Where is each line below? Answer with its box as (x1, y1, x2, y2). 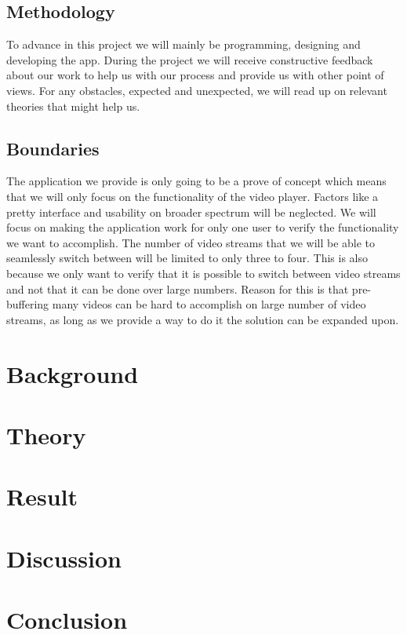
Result (6, 480, 78, 513)
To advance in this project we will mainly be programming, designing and (6, 36, 361, 53)
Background (6, 357, 139, 389)
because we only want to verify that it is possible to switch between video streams (6, 265, 401, 281)
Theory (6, 418, 86, 451)
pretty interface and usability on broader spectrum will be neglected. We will (6, 203, 376, 220)
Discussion (6, 542, 122, 574)
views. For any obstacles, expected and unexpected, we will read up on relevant (6, 82, 387, 98)
